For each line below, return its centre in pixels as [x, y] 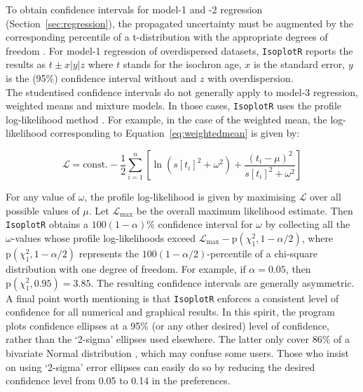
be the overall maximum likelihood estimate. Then [245, 210]
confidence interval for [205, 224]
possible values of [43, 210]
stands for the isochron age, [182, 64]
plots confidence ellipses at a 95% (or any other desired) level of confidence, [167, 325]
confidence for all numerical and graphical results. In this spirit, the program [171, 312]
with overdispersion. [251, 78]
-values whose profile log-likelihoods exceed [104, 237]
